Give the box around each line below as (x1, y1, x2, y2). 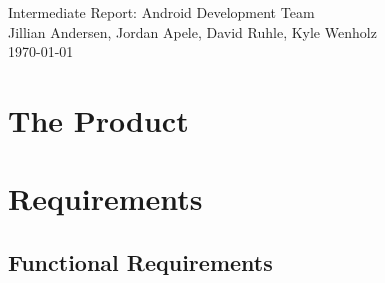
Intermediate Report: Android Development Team (8, 2, 315, 22)
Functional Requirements (8, 246, 273, 277)
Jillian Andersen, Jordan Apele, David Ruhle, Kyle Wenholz (8, 21, 377, 42)
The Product (8, 99, 189, 140)
